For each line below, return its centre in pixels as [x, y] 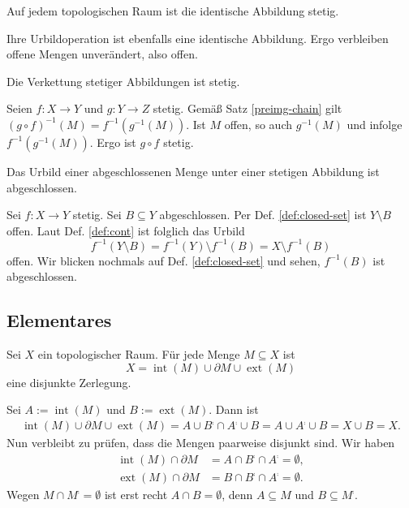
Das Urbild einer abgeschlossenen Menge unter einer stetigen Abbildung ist [193, 171]
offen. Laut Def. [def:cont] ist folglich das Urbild [126, 230]
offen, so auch [258, 124]
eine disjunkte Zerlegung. [69, 382]
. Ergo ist [113, 142]
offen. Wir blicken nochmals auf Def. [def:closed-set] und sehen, [164, 260]
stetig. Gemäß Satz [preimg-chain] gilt [248, 108]
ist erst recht [136, 494]
